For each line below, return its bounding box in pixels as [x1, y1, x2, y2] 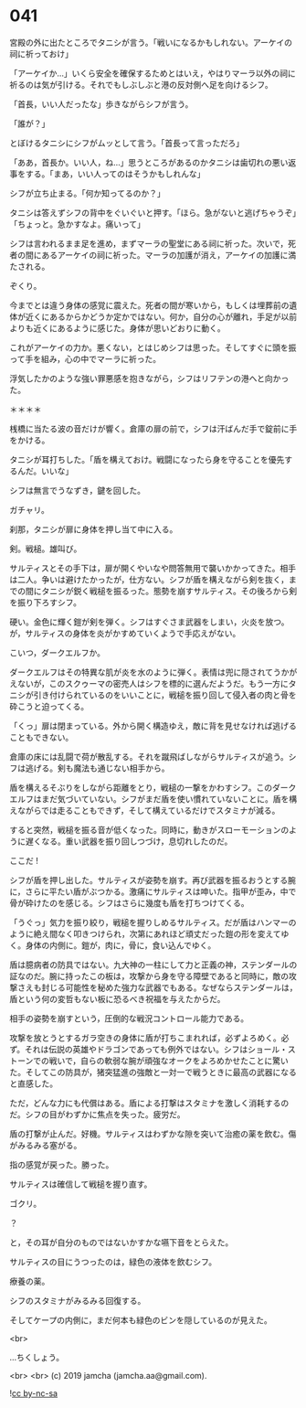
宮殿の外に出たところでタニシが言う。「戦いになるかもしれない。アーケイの [9, 37, 293, 48]
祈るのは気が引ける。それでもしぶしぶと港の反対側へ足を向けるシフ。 [9, 79, 274, 90]
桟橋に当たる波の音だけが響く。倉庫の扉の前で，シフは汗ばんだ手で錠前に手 [9, 422, 298, 434]
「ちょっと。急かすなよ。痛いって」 [9, 219, 146, 229]
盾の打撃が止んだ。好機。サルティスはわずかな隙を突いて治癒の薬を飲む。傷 [9, 1128, 297, 1139]
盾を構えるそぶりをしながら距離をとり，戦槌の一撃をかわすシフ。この [9, 782, 273, 793]
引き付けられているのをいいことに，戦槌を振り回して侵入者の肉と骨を [33, 689, 297, 700]
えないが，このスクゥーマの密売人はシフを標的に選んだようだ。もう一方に [9, 677, 290, 688]
